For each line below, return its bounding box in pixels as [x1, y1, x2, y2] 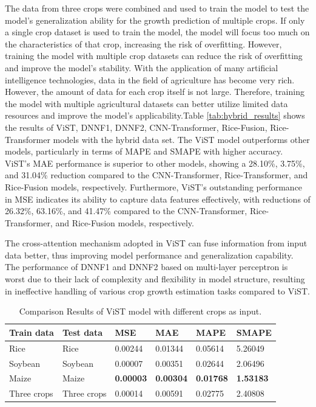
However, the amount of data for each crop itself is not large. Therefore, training [5, 85, 304, 98]
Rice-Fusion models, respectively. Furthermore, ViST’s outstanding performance [5, 180, 303, 193]
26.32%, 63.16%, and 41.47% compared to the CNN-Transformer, [5, 204, 247, 217]
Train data [9, 325, 54, 338]
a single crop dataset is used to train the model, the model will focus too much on [5, 26, 310, 38]
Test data [62, 325, 103, 338]
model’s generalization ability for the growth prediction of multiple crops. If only [5, 13, 305, 26]
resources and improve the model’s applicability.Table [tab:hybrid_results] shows [5, 109, 305, 122]
